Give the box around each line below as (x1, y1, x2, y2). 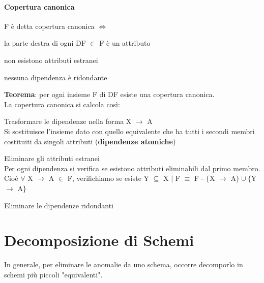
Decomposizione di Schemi (4, 230, 194, 250)
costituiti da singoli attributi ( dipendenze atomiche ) (4, 136, 176, 146)
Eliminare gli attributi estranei (4, 153, 100, 164)
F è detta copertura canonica (4, 20, 95, 31)
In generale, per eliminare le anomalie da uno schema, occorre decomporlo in (4, 259, 243, 270)
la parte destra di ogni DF (4, 38, 86, 48)
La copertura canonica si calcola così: (4, 99, 120, 109)
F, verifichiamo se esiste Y (67, 173, 150, 183)
